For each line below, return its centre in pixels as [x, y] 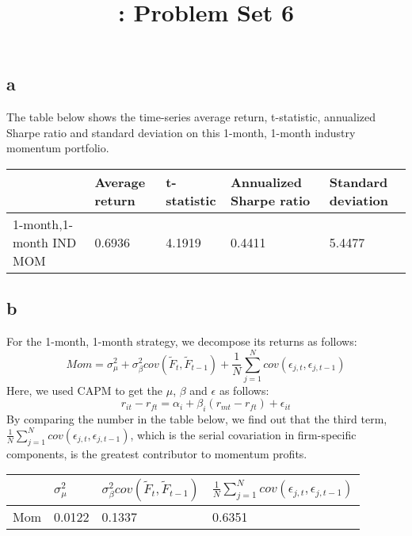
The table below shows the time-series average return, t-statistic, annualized [191, 117]
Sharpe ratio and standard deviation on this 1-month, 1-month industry [181, 132]
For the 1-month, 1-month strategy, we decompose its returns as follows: [182, 341]
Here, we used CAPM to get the [85, 390]
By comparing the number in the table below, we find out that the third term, [197, 419]
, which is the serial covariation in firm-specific [243, 434]
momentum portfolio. [58, 148]
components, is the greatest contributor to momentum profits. [157, 453]
